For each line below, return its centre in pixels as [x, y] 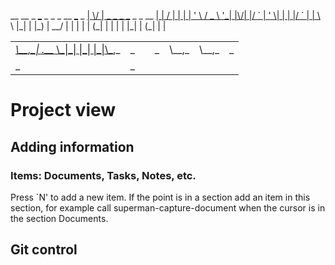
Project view [63, 110]
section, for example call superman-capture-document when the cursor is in [168, 207]
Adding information [72, 146]
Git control [44, 250]
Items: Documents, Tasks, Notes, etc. [103, 175]
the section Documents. [59, 218]
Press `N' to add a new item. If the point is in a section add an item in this [160, 197]
